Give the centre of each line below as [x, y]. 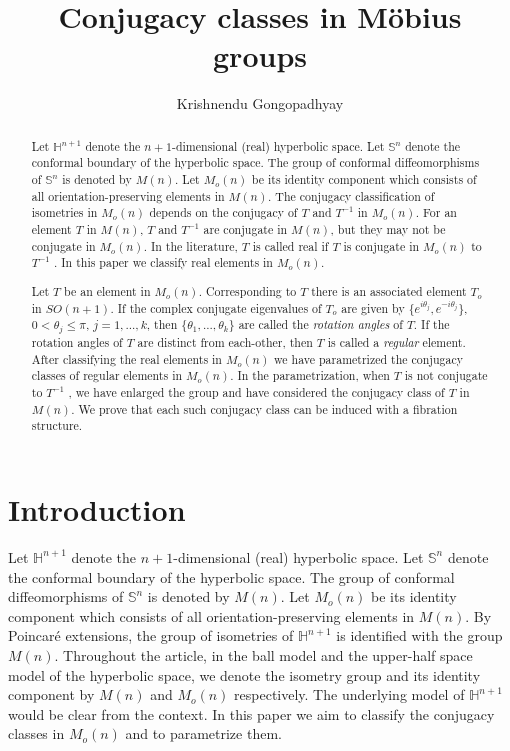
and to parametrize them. [203, 733]
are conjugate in [245, 228]
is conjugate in [381, 245]
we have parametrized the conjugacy [369, 358]
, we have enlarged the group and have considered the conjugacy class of [256, 392]
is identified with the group [419, 635]
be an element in [107, 290]
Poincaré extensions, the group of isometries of [151, 635]
